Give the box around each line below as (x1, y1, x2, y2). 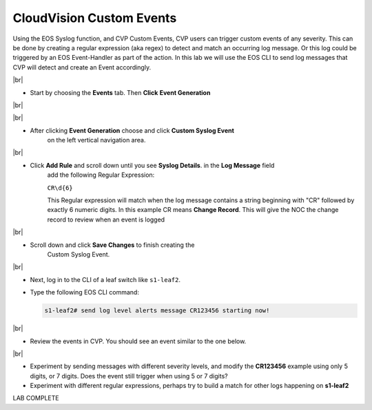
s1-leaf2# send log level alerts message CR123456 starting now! (44, 307, 270, 314)
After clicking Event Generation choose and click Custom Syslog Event (30, 126, 234, 134)
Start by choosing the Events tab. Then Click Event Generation (30, 88, 211, 96)
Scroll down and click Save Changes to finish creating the (30, 241, 195, 249)
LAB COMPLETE (12, 394, 59, 402)
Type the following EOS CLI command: (30, 288, 139, 296)
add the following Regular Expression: (47, 171, 155, 179)
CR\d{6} (47, 184, 74, 192)
